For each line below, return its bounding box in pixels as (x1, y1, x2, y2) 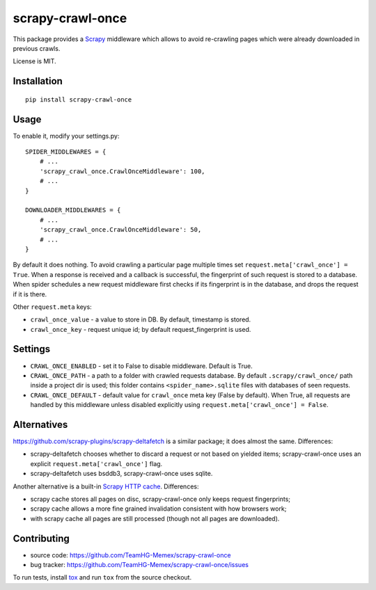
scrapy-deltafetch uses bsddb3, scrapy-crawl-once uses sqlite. (30, 470, 213, 478)
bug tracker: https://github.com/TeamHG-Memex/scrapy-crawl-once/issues (30, 561, 249, 569)
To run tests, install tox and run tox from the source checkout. (13, 573, 191, 582)
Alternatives (13, 418, 68, 431)
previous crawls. (13, 44, 61, 52)
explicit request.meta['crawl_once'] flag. (30, 459, 163, 468)
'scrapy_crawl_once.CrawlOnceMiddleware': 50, (39, 226, 202, 234)
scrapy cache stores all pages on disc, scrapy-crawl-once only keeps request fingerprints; (30, 495, 291, 503)
